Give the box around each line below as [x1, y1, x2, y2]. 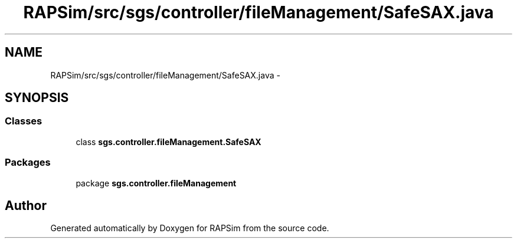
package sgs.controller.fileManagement [76, 178, 237, 188]
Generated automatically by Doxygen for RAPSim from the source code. [50, 223, 329, 234]
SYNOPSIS [5, 90, 69, 106]
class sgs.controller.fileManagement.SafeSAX [76, 136, 261, 147]
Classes [5, 115, 42, 127]
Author [5, 198, 47, 213]
